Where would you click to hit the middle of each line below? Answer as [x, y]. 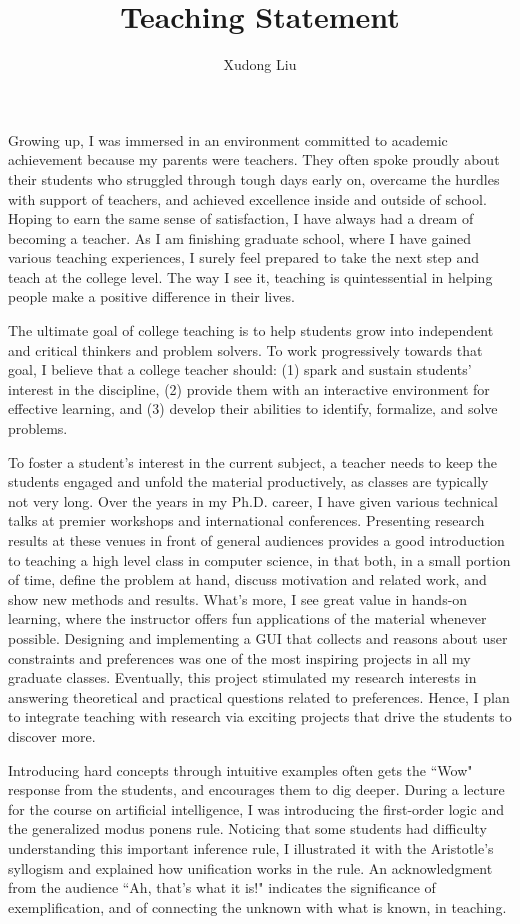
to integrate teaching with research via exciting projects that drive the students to [260, 716]
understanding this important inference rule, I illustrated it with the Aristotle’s [251, 847]
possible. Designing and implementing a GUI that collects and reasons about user [258, 637]
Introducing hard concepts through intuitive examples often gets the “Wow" [240, 769]
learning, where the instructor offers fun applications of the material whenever [247, 618]
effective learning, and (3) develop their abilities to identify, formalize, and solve [253, 408]
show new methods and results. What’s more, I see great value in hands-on [238, 598]
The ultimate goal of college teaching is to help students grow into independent [251, 330]
